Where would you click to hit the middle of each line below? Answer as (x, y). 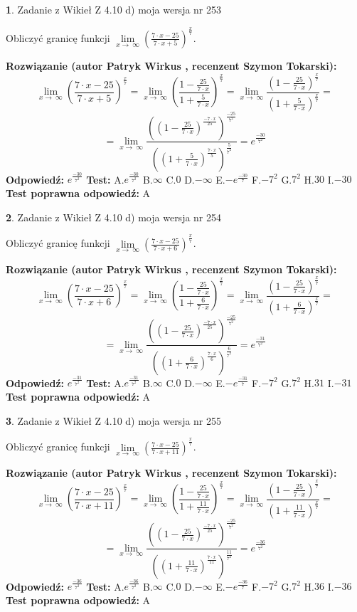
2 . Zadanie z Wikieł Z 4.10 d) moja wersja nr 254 (114, 217)
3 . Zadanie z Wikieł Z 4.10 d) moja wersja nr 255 (114, 420)
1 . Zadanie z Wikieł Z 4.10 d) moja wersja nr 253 (114, 9)
